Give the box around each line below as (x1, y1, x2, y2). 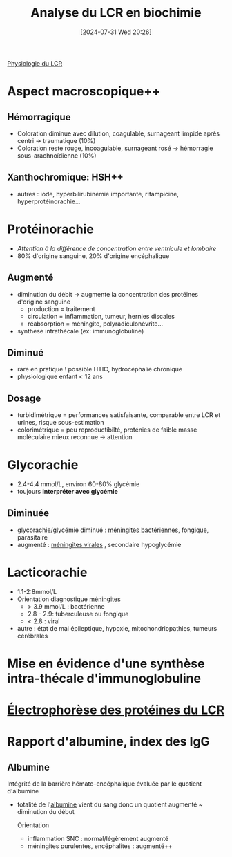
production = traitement (27, 304, 95, 313)
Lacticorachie (7, 565, 88, 580)
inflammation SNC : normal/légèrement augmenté (27, 835, 169, 843)
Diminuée (7, 507, 50, 519)
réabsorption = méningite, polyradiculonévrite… (27, 320, 164, 328)
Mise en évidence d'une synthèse (7, 656, 205, 672)
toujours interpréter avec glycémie (17, 488, 119, 496)
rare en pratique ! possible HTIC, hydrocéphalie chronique (17, 365, 183, 374)
